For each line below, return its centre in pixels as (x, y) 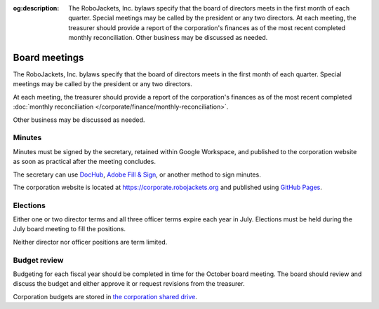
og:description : (36, 8)
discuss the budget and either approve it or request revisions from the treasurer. (129, 284)
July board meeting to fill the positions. (69, 229)
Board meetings (48, 57)
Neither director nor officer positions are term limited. (90, 242)
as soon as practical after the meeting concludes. (84, 162)
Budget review (38, 260)
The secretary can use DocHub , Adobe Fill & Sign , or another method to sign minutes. (137, 174)
